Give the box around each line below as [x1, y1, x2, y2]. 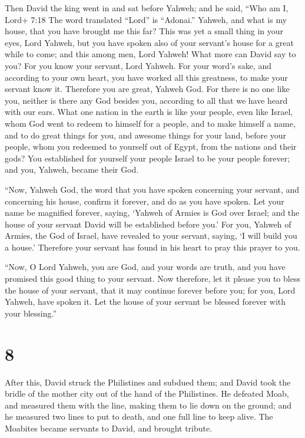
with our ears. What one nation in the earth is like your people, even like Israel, [5, 106, 293, 118]
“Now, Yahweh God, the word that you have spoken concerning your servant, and [5, 183, 300, 195]
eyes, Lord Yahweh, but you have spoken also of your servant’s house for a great [5, 36, 294, 48]
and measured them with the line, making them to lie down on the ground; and [5, 399, 292, 411]
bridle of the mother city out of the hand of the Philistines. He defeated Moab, [5, 387, 289, 400]
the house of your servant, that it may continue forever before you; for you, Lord [5, 284, 296, 296]
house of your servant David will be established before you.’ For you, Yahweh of [5, 218, 291, 230]
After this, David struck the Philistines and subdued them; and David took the [5, 376, 291, 388]
